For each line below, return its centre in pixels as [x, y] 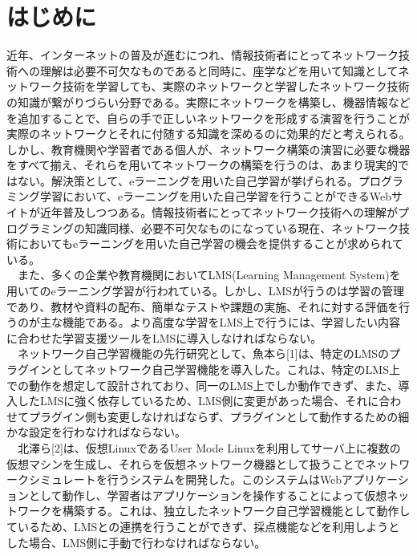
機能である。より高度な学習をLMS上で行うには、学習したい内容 [231, 322]
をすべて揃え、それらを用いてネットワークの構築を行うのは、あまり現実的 [202, 165]
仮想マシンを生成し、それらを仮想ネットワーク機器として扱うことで [186, 463]
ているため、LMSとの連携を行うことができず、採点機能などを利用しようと [203, 526]
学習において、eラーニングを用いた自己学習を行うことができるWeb [216, 196]
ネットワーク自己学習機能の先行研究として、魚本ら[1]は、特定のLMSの [203, 353]
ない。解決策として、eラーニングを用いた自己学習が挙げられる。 [188, 180]
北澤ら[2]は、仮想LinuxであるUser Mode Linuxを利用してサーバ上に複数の [209, 447]
